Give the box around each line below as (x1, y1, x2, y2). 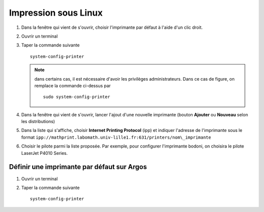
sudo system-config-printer (43, 94, 110, 100)
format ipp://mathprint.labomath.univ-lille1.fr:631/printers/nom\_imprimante (21, 134, 211, 140)
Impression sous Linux (9, 7, 103, 18)
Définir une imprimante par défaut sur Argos (9, 163, 147, 171)
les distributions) (21, 119, 55, 125)
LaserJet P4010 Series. (21, 150, 68, 156)
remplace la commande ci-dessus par (34, 83, 111, 88)
